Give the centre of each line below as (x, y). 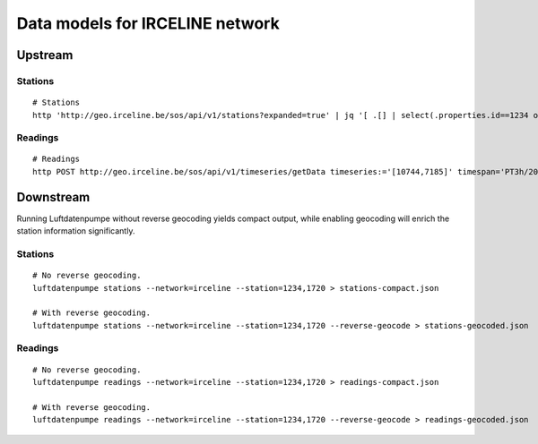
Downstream (53, 197)
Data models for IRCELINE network (148, 23)
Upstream (45, 55)
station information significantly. (76, 231)
